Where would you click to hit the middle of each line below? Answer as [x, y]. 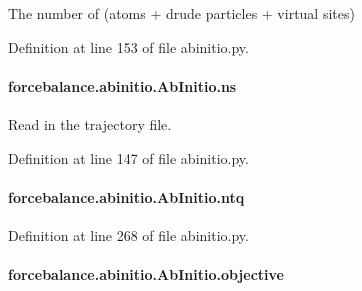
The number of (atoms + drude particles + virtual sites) [181, 13]
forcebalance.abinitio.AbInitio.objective [146, 274]
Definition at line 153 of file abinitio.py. [128, 46]
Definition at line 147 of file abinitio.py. [128, 157]
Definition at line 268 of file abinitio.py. [128, 234]
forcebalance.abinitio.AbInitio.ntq [126, 196]
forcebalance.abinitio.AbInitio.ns [122, 85]
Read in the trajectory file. [90, 123]
